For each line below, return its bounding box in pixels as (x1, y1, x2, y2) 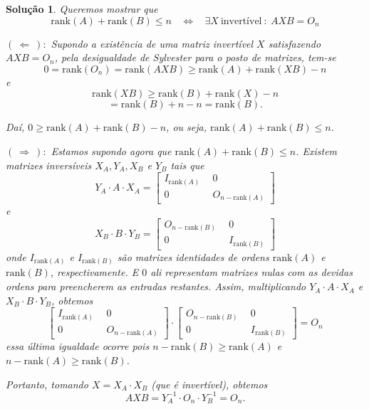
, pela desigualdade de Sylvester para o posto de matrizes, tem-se (54, 50, 336, 65)
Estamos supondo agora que (51, 143, 172, 158)
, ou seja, (166, 119, 207, 134)
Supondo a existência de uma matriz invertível (51, 36, 254, 51)
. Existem (296, 143, 338, 158)
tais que (170, 157, 204, 172)
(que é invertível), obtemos (151, 376, 268, 391)
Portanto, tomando (6, 376, 88, 391)
